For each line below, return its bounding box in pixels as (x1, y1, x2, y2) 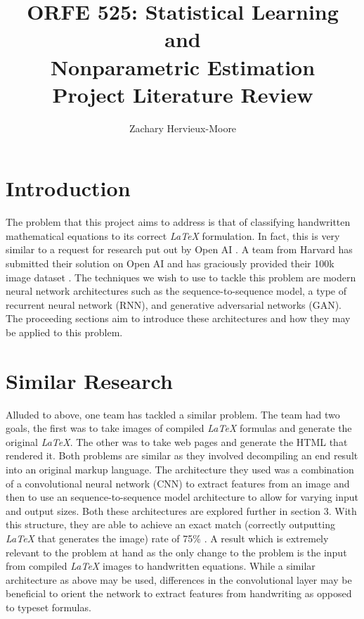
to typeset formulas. (6, 600, 91, 614)
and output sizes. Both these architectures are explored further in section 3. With (6, 503, 357, 518)
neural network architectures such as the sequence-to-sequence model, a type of (6, 283, 347, 298)
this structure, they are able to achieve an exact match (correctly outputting (6, 517, 335, 532)
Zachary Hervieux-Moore (129, 120, 237, 135)
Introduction (6, 174, 131, 203)
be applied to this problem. (6, 324, 123, 339)
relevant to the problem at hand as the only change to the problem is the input (6, 544, 347, 559)
